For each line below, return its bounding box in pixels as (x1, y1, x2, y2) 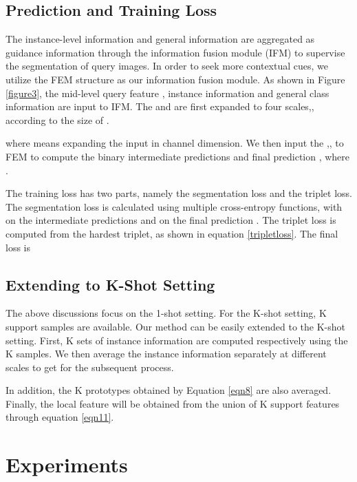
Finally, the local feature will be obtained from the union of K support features (6, 396, 340, 410)
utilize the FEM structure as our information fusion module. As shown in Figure (6, 72, 345, 86)
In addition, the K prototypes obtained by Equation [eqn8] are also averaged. (6, 383, 332, 397)
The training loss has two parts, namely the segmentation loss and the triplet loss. (6, 186, 352, 200)
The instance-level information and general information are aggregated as (6, 32, 315, 46)
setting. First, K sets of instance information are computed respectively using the (6, 333, 348, 347)
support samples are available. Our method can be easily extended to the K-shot (6, 319, 345, 333)
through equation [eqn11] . (6, 410, 114, 424)
